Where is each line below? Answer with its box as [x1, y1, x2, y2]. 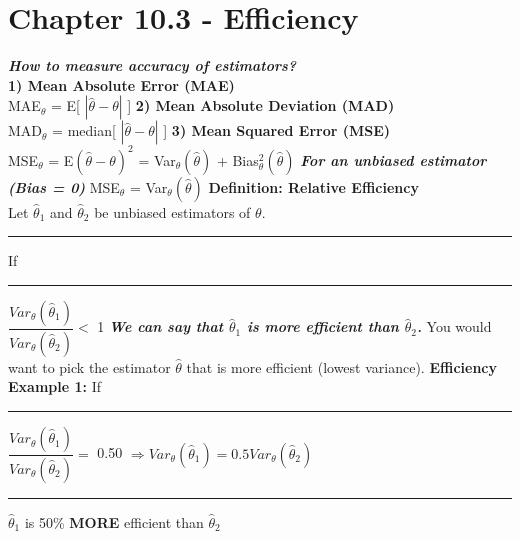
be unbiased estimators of [94, 201, 251, 222]
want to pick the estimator [8, 356, 171, 377]
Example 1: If [8, 376, 101, 397]
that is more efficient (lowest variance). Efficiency [186, 356, 498, 377]
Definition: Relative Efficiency [208, 176, 419, 197]
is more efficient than [247, 316, 399, 337]
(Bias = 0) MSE [8, 176, 120, 197]
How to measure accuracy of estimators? [8, 55, 297, 76]
